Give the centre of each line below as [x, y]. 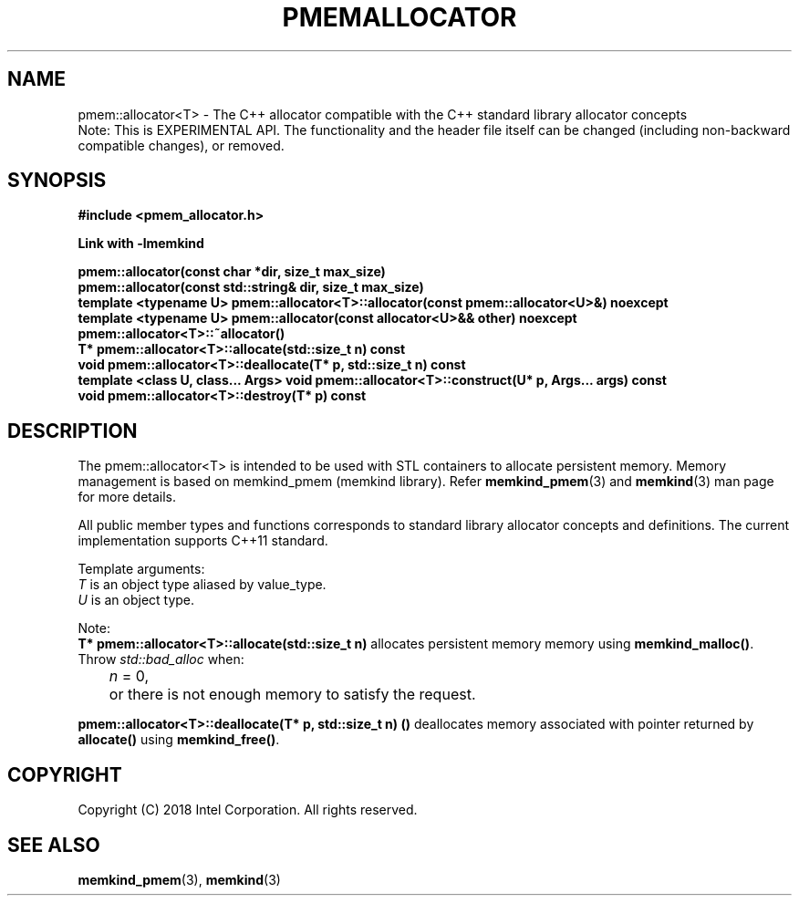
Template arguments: [141, 569]
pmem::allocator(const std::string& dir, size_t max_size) [251, 287]
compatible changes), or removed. [181, 145]
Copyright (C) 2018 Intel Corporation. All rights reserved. [248, 810]
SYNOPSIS [57, 181]
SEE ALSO [54, 845]
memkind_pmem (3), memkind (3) [179, 879]
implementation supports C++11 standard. [203, 541]
